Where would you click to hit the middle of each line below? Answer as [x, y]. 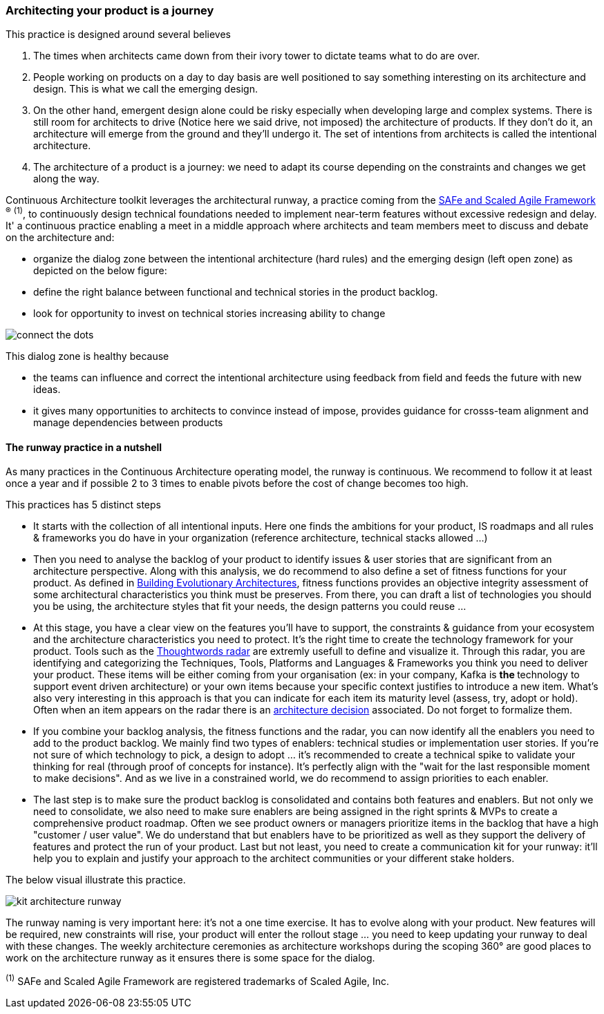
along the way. [66, 179]
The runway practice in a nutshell [84, 447]
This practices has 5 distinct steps [83, 505]
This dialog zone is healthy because [87, 356]
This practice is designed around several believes [118, 35]
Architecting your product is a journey [110, 10]
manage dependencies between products [128, 423]
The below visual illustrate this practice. [96, 880]
